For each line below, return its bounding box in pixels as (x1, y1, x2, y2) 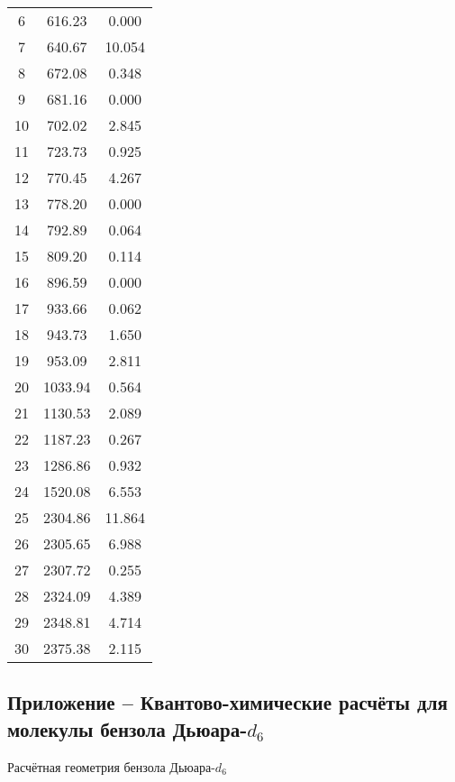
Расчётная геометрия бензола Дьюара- (7, 757, 215, 776)
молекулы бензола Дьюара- (7, 714, 248, 742)
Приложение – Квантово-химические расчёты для (7, 688, 448, 716)
